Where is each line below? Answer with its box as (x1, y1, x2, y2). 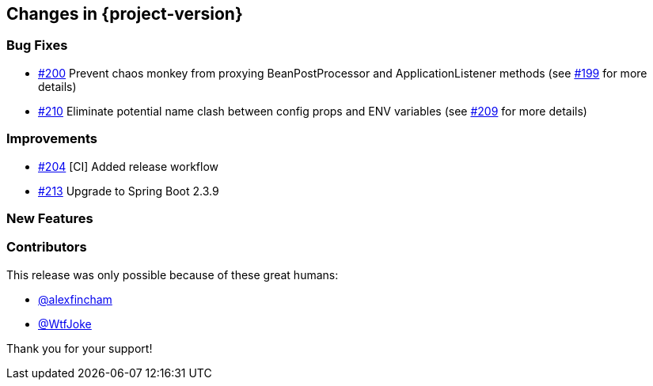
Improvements (6, 131, 97, 147)
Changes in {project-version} (6, 4, 243, 24)
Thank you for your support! (6, 341, 153, 355)
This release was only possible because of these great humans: (6, 267, 339, 282)
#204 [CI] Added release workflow (38, 159, 219, 173)
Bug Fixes (6, 37, 68, 54)
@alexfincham (38, 292, 112, 306)
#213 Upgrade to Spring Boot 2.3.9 (38, 184, 219, 198)
